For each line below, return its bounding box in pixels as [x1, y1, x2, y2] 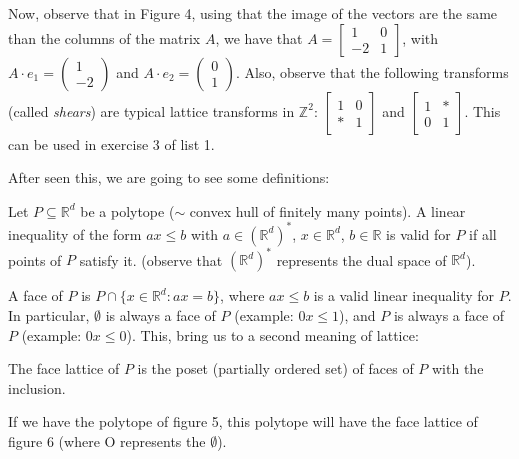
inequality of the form [8, 223, 142, 244]
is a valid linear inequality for [313, 285, 495, 306]
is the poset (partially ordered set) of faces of [137, 358, 414, 379]
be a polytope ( [80, 200, 175, 221]
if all [469, 223, 497, 244]
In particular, [8, 304, 90, 325]
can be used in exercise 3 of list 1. [8, 133, 215, 154]
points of [8, 249, 62, 270]
